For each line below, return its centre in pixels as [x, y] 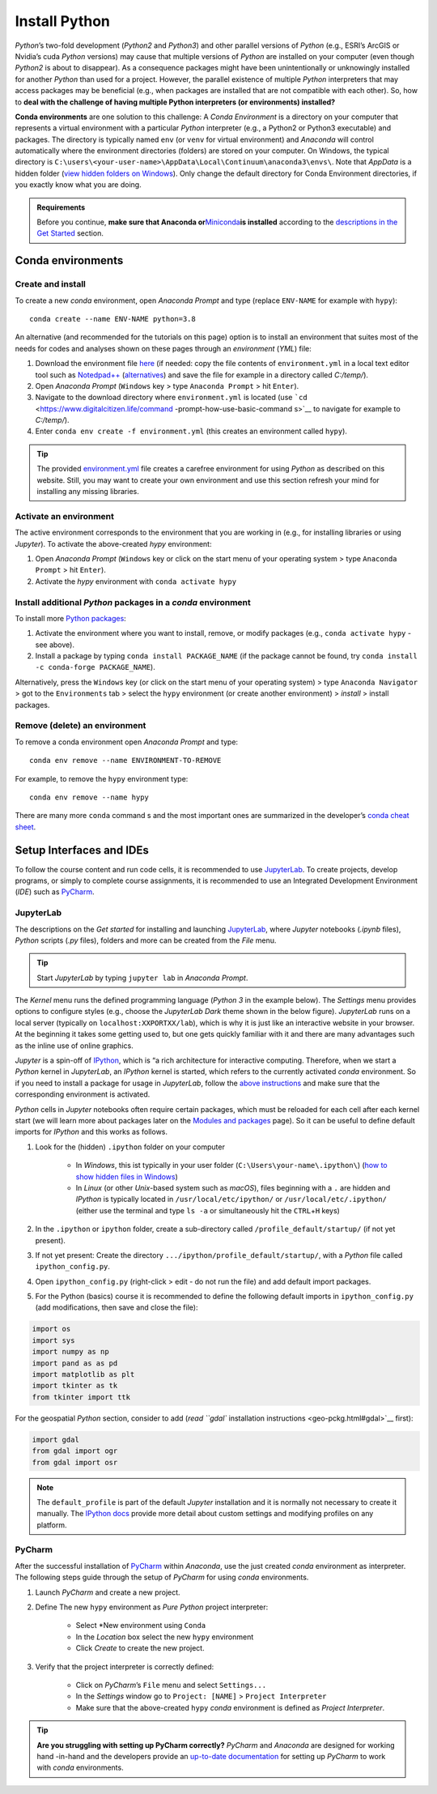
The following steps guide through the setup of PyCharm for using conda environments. [162, 1577]
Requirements [61, 207]
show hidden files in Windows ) [127, 1176]
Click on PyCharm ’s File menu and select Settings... [171, 1685]
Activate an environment [65, 516]
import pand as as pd [75, 1363]
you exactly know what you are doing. [78, 185]
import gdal [56, 1439]
